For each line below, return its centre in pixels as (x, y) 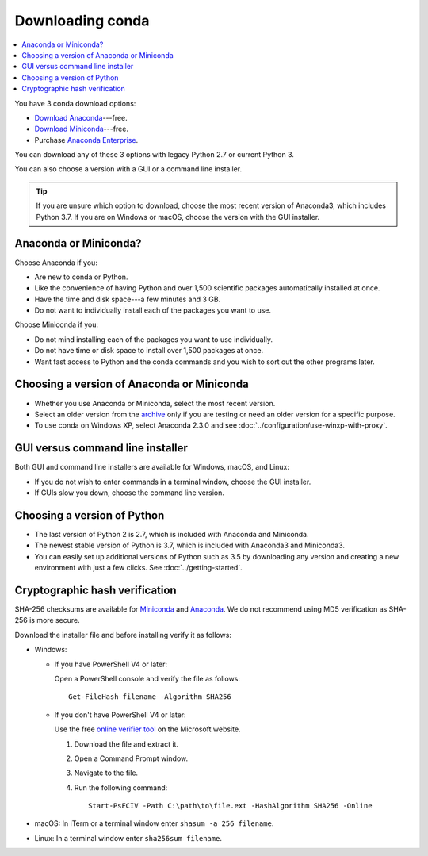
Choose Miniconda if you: (57, 324)
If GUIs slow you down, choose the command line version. (130, 493)
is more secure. (55, 620)
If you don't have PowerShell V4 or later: (120, 715)
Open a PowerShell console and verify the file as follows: (147, 678)
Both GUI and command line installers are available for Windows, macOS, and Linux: (152, 467)
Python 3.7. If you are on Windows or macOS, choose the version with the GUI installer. (178, 217)
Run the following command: (121, 787)
